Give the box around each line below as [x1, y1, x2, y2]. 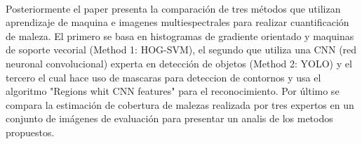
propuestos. [6, 124, 55, 139]
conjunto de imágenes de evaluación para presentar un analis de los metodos [6, 111, 333, 126]
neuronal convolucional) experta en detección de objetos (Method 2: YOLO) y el [6, 55, 352, 70]
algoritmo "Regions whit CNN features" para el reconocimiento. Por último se [6, 84, 340, 98]
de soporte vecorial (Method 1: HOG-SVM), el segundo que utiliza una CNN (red [6, 42, 357, 57]
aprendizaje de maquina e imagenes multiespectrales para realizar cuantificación [6, 15, 349, 30]
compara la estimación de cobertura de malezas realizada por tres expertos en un [6, 97, 354, 112]
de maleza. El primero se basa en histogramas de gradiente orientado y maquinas [6, 28, 354, 43]
